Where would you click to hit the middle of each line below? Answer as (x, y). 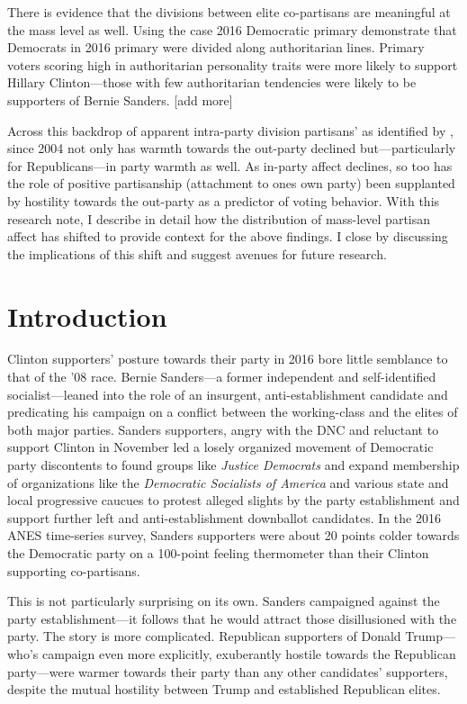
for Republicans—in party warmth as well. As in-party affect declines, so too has (230, 165)
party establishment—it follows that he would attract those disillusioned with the (232, 618)
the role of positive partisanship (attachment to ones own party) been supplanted (231, 183)
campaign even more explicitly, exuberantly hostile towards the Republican (249, 653)
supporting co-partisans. (74, 570)
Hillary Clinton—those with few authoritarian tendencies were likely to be (212, 82)
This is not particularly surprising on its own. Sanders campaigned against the (224, 601)
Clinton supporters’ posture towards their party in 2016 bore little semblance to (228, 359)
